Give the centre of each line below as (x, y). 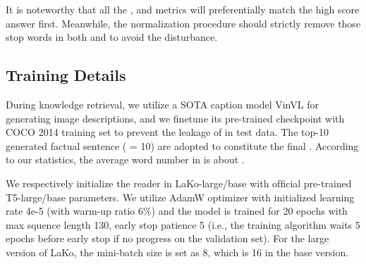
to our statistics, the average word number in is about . (125, 159)
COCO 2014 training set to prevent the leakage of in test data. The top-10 (167, 132)
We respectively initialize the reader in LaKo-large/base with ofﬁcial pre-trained (179, 183)
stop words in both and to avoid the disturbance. (112, 37)
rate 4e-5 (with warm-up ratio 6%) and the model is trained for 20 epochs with (177, 211)
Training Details (66, 75)
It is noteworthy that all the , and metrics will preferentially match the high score (183, 9)
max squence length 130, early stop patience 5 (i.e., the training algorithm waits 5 (183, 224)
